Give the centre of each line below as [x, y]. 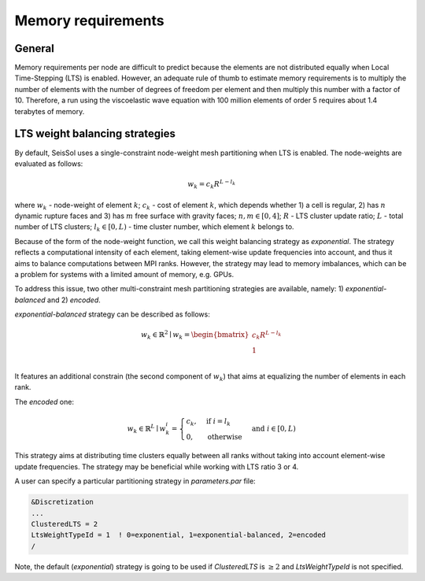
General [35, 48]
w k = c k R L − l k [212, 184]
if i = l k [218, 422]
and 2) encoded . [74, 300]
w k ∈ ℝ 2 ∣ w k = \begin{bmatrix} [195, 335]
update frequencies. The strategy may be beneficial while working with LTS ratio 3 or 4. [157, 466]
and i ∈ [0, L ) [274, 428]
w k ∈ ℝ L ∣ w [147, 429]
